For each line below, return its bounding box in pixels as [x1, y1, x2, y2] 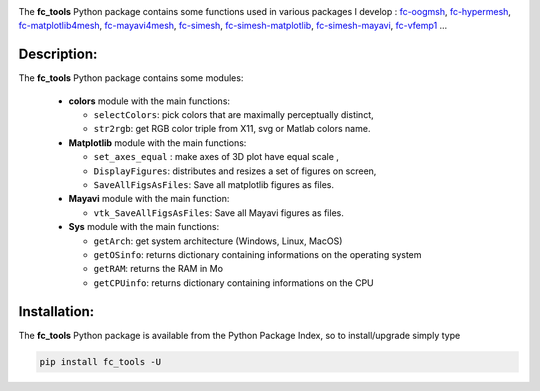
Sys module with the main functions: [68, 221, 220, 233]
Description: [18, 46, 98, 63]
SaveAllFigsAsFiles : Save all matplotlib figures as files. [93, 179, 335, 191]
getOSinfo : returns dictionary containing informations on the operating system [93, 248, 422, 260]
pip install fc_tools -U [39, 356, 162, 367]
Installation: [18, 303, 95, 320]
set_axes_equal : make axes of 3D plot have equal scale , [93, 151, 340, 163]
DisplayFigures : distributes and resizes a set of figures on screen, [93, 165, 377, 177]
